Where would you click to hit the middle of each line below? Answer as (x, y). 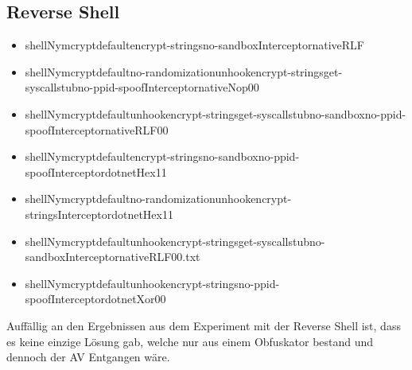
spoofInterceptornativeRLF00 (97, 129)
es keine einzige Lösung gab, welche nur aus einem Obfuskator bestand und (190, 341)
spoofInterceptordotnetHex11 (96, 171)
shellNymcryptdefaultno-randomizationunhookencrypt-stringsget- (184, 71)
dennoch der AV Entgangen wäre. (88, 357)
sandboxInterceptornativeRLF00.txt (113, 257)
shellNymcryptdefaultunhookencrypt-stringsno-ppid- (152, 283)
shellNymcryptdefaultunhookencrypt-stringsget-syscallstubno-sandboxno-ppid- (216, 113)
